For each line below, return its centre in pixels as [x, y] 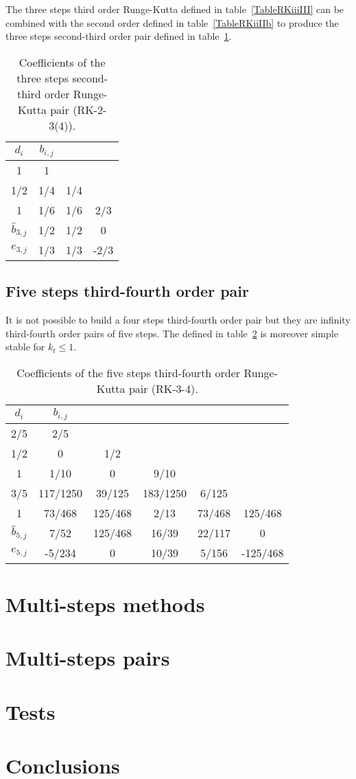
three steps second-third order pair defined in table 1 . [119, 36]
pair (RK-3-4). [163, 388]
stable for [25, 347]
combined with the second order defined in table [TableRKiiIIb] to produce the [172, 22]
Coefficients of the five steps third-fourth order [129, 372]
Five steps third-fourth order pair [127, 291]
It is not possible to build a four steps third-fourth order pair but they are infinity [178, 319]
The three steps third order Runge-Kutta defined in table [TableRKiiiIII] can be [175, 9]
